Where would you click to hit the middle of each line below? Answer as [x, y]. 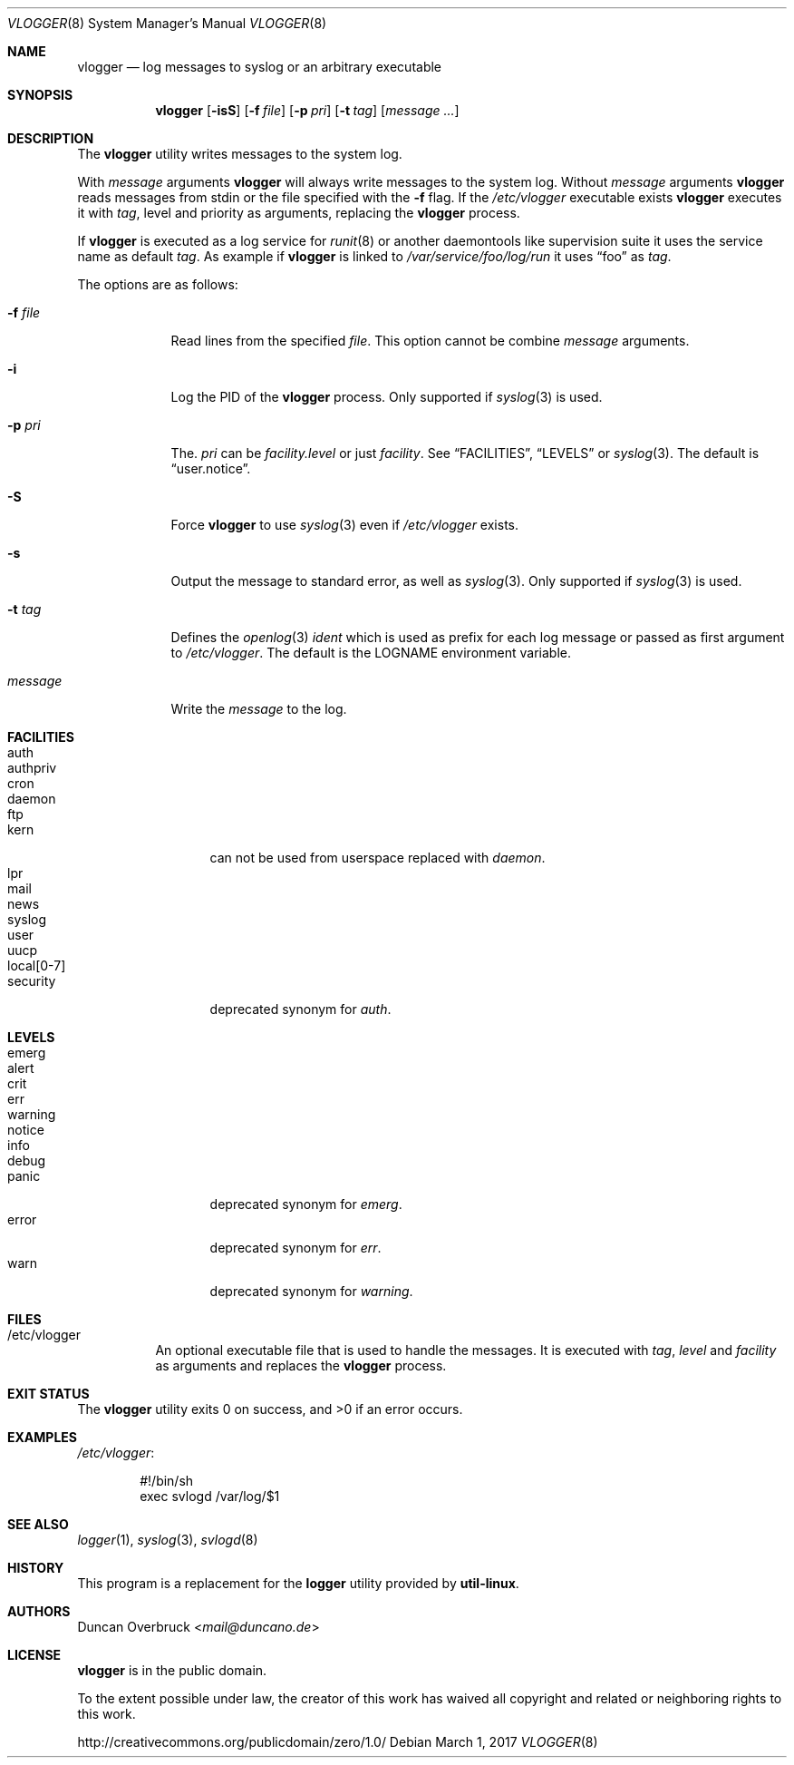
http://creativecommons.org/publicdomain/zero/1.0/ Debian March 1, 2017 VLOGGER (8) [338, 1742]
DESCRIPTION [51, 138]
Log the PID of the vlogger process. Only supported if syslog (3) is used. [387, 397]
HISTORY [36, 1568]
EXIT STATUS [48, 1394]
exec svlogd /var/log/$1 [210, 1496]
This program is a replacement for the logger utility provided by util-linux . [298, 1583]
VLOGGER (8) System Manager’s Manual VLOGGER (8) [167, 23]
